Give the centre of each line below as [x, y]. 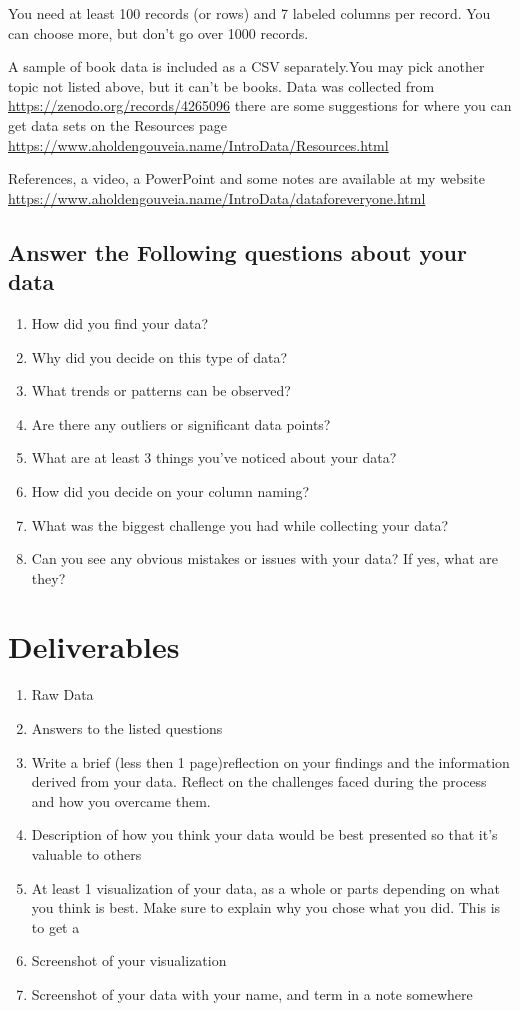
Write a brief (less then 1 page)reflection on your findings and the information [270, 761]
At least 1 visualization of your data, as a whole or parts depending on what [266, 887]
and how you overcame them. [121, 800]
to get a [55, 926]
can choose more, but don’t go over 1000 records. [158, 32]
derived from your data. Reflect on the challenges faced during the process [259, 781]
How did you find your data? [120, 322]
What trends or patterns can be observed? [161, 390]
